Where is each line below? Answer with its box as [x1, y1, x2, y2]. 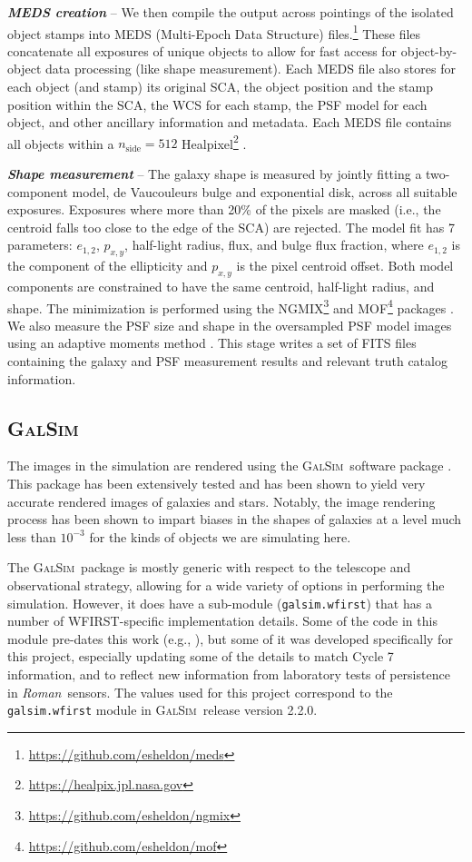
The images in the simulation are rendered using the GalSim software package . [7, 456, 452, 475]
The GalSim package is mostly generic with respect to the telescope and [7, 558, 411, 577]
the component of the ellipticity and [7, 256, 208, 275]
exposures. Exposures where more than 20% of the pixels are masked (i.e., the [7, 200, 441, 219]
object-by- [400, 41, 457, 60]
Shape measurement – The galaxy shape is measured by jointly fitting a [7, 164, 422, 183]
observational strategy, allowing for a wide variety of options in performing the [7, 576, 445, 595]
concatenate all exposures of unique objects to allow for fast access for [7, 41, 398, 60]
